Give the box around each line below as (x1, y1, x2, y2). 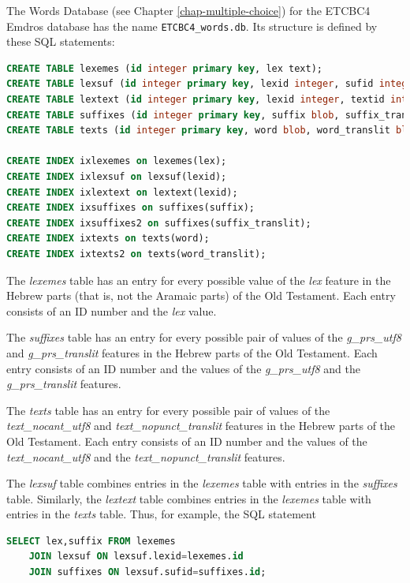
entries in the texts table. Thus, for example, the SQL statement (6, 506, 316, 522)
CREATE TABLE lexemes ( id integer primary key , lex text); (6, 62, 322, 74)
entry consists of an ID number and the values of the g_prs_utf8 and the (6, 360, 361, 376)
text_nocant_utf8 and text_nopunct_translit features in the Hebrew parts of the (6, 417, 396, 434)
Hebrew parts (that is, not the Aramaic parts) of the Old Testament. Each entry (6, 287, 396, 304)
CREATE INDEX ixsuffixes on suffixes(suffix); (6, 202, 255, 214)
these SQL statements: (6, 33, 115, 50)
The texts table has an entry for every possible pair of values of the (6, 402, 330, 418)
